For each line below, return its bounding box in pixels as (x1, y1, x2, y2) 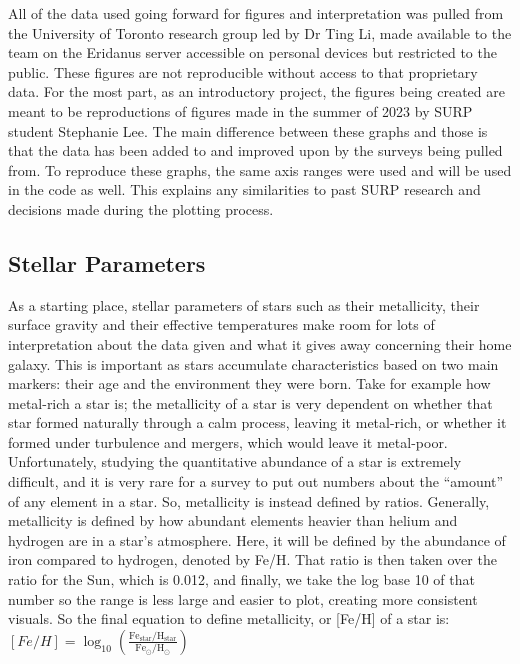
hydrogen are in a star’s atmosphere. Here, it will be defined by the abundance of (8, 529, 506, 550)
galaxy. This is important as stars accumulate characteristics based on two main (8, 353, 499, 374)
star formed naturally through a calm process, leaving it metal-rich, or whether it (8, 412, 507, 433)
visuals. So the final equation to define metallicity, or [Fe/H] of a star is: (8, 608, 450, 629)
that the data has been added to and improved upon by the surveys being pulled (8, 140, 503, 161)
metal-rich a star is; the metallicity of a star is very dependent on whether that (8, 392, 493, 413)
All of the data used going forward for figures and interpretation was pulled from (8, 3, 504, 23)
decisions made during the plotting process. (8, 198, 274, 219)
